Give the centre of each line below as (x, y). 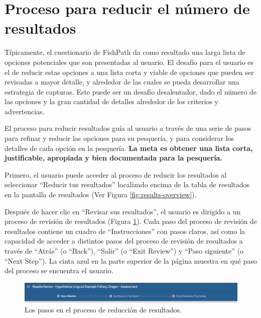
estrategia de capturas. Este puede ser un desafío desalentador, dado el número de (131, 91)
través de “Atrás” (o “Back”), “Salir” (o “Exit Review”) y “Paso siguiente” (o (124, 251)
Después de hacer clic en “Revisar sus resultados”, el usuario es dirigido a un (123, 211)
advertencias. (25, 111)
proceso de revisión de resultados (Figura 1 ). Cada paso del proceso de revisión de (131, 221)
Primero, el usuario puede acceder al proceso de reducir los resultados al (116, 174)
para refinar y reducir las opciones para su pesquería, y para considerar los (119, 138)
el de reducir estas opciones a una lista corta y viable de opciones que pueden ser (129, 72)
